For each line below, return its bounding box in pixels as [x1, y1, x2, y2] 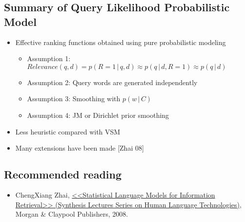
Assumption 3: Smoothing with [27, 93, 121, 104]
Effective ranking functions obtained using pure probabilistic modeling [15, 37, 226, 47]
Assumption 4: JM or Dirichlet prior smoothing [27, 110, 169, 120]
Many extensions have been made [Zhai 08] [15, 143, 144, 153]
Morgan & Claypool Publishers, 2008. [15, 209, 128, 219]
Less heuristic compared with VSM [15, 126, 121, 136]
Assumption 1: [27, 53, 71, 64]
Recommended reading [4, 167, 122, 182]
